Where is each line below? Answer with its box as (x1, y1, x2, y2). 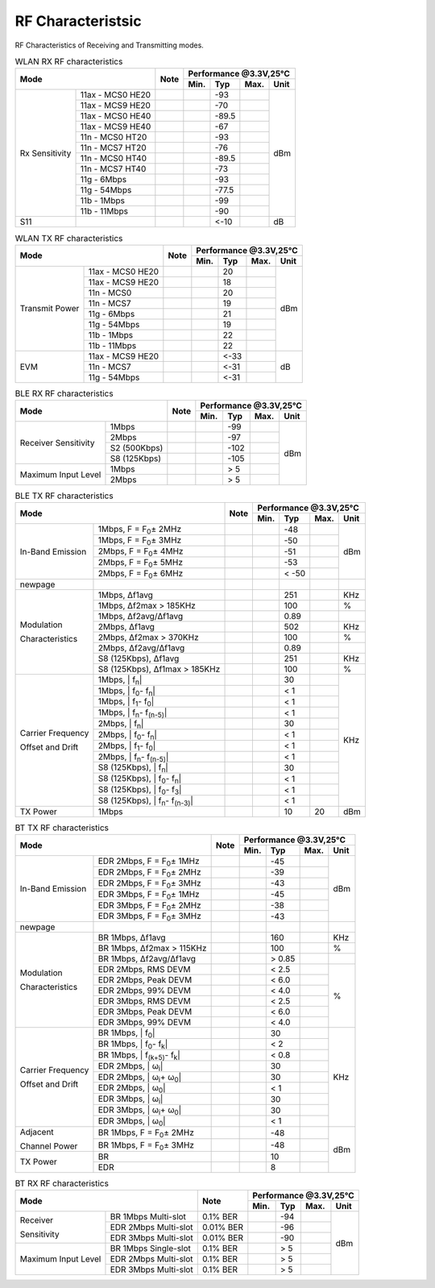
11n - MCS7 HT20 (80, 142, 147, 153)
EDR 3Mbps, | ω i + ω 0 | (97, 1104, 182, 1117)
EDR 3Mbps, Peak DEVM (97, 1006, 193, 1017)
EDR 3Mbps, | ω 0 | (97, 1115, 166, 1128)
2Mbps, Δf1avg (97, 621, 155, 632)
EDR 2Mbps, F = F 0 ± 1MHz (97, 855, 200, 868)
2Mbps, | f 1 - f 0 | (97, 740, 156, 753)
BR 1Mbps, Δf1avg (97, 932, 166, 943)
